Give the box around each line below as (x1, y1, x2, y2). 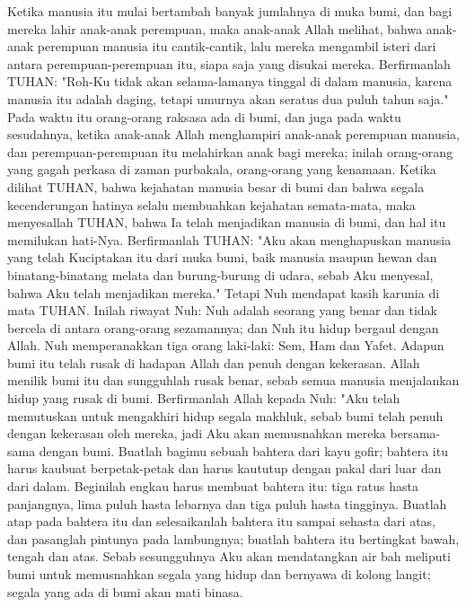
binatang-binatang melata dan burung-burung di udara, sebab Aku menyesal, (7, 265, 434, 284)
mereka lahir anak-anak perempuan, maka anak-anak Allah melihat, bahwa (7, 19, 423, 38)
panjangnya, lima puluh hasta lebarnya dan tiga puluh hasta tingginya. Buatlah (7, 494, 447, 513)
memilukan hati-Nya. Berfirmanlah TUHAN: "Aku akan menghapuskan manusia (7, 230, 452, 249)
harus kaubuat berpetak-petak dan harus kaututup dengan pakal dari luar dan (7, 459, 442, 478)
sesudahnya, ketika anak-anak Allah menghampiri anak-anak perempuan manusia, (7, 125, 460, 144)
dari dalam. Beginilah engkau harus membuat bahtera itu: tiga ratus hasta (7, 477, 418, 496)
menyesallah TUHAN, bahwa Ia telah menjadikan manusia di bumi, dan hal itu (7, 213, 446, 232)
